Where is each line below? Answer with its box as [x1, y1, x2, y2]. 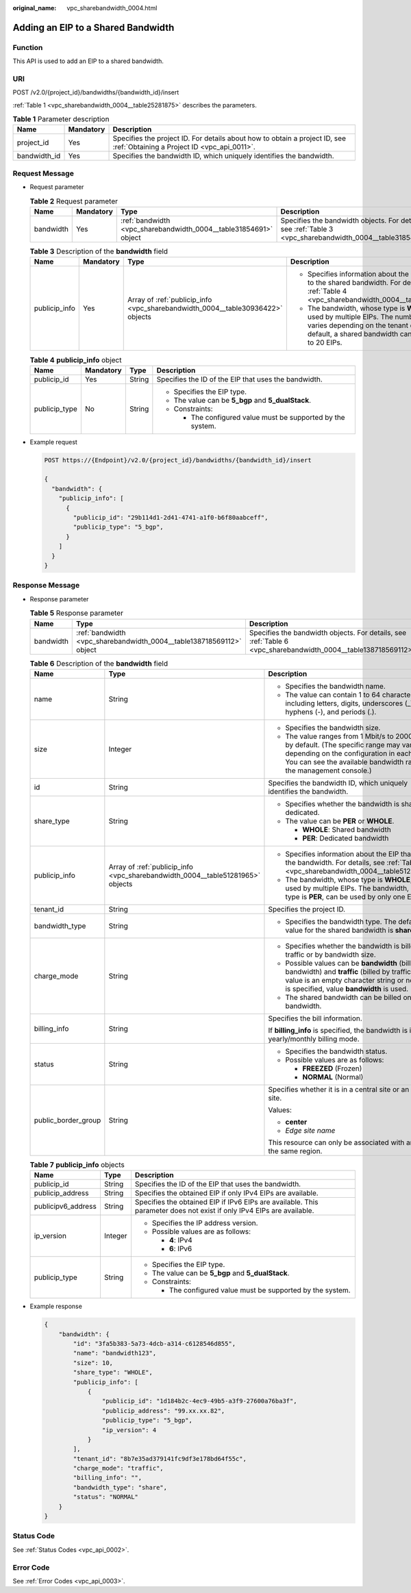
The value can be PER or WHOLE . [285, 816, 395, 825]
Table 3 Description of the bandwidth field [29, 247, 168, 256]
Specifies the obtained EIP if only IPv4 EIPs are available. [134, 1188, 319, 1198]
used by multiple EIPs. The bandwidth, [285, 883, 409, 893]
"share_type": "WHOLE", [73, 1368, 153, 1377]
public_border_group [34, 1115, 101, 1125]
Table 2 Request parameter [29, 196, 118, 205]
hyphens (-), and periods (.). [285, 707, 377, 716]
